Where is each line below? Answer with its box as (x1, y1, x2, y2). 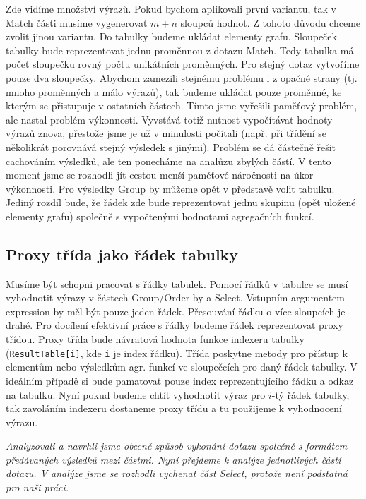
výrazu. (6, 414, 38, 429)
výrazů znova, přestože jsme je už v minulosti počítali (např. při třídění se (6, 126, 326, 140)
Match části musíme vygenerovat (6, 15, 148, 30)
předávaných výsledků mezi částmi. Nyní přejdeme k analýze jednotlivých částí (6, 452, 341, 467)
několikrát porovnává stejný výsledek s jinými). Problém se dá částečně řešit (6, 139, 336, 154)
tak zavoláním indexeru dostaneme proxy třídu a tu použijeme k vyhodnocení (6, 401, 342, 416)
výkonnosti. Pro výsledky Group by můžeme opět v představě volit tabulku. (6, 181, 335, 196)
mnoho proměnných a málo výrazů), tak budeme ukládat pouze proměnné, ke (6, 84, 342, 99)
